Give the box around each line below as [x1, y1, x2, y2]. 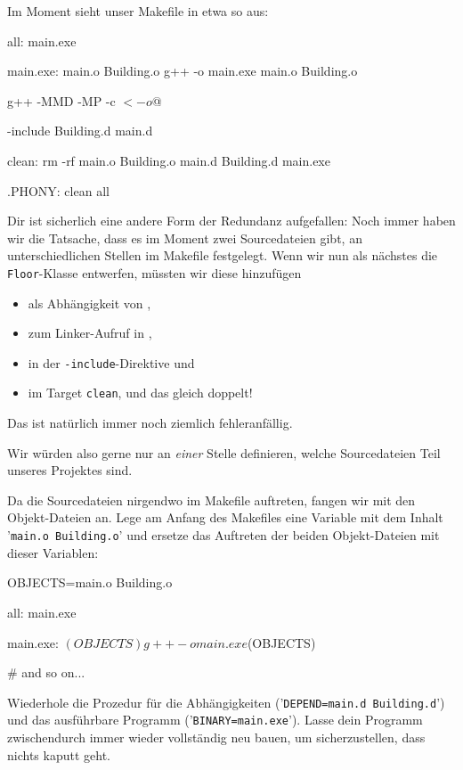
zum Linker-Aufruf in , [28, 324, 152, 342]
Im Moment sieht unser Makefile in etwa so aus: [7, 2, 269, 20]
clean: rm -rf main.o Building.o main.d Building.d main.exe [7, 151, 330, 169]
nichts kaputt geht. [7, 745, 110, 764]
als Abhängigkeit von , [28, 293, 151, 312]
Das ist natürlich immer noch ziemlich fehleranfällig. [7, 414, 293, 432]
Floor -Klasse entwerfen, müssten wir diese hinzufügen [7, 263, 302, 282]
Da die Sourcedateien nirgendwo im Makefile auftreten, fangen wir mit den [7, 490, 416, 509]
